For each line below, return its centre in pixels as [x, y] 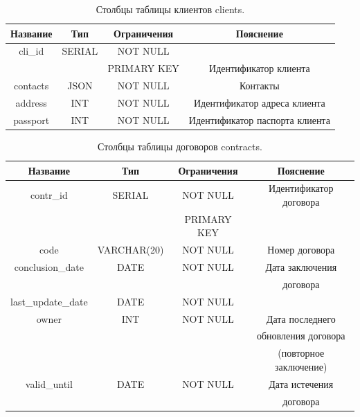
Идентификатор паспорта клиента [259, 119]
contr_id [49, 195]
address [31, 102]
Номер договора [301, 250]
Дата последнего [301, 318]
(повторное [301, 353]
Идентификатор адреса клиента [259, 102]
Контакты [259, 86]
